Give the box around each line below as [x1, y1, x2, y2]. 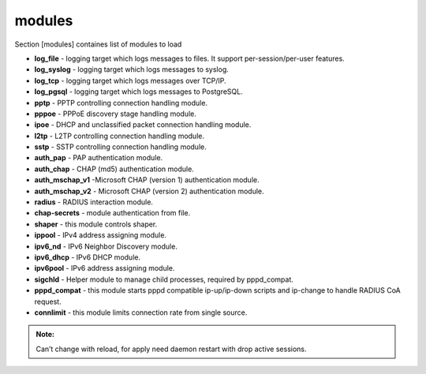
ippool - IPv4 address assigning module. [34, 230, 167, 240]
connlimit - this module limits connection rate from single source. [34, 308, 248, 317]
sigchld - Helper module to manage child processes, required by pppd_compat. [34, 275, 293, 284]
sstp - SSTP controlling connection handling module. [34, 142, 207, 151]
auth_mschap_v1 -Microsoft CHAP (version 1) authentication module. [34, 175, 260, 185]
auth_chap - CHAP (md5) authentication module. [34, 164, 195, 174]
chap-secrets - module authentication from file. [34, 208, 191, 218]
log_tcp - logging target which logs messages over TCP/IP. [34, 76, 226, 85]
